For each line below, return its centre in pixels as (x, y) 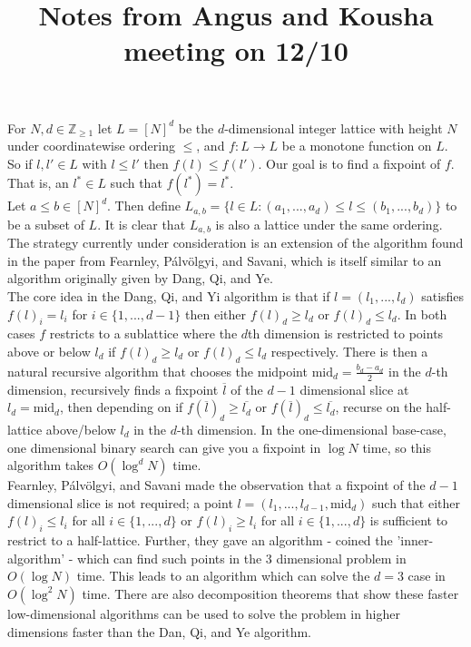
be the (196, 127)
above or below (49, 352)
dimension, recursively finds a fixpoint (113, 389)
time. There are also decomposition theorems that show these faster (270, 593)
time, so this (397, 447)
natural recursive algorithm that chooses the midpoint (157, 371)
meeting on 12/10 (236, 50)
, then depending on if (121, 407)
